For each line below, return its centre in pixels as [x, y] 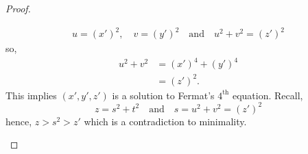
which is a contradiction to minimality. [165, 121]
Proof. [18, 8]
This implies [31, 95]
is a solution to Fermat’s [163, 95]
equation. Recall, [268, 95]
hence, [19, 121]
